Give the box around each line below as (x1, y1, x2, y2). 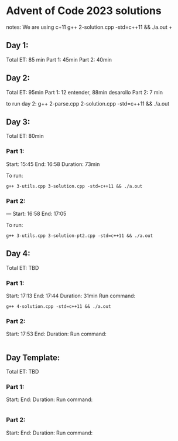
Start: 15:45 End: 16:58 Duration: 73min (6, 160, 100, 168)
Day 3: (6, 117, 30, 127)
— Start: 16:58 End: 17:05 (6, 210, 67, 217)
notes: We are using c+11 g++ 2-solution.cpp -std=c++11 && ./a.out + (6, 23, 173, 30)
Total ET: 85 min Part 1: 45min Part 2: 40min (6, 56, 112, 63)
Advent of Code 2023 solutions (6, 4, 162, 18)
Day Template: (6, 352, 60, 362)
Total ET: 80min (6, 133, 44, 140)
